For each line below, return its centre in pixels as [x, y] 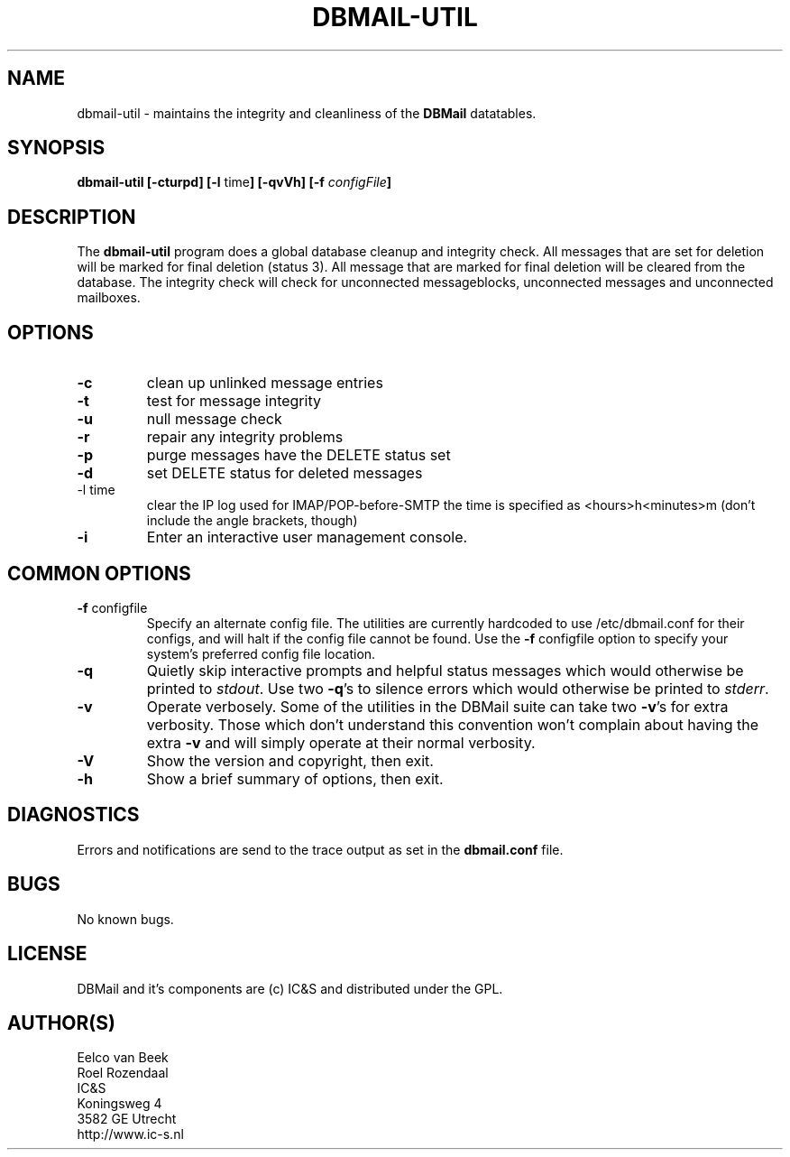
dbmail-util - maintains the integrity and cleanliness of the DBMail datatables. [307, 113]
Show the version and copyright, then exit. [290, 760]
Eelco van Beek [123, 1058]
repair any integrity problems [245, 437]
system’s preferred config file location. [261, 653]
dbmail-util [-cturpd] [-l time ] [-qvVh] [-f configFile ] [234, 182]
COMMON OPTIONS [99, 573]
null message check [214, 419]
